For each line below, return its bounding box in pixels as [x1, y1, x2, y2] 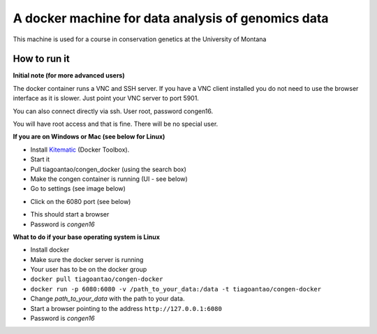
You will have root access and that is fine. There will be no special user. [13, 119, 219, 129]
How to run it [13, 53, 70, 65]
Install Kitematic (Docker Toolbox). [30, 145, 130, 154]
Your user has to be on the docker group [30, 266, 147, 274]
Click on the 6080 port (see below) [30, 197, 131, 205]
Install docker [30, 245, 70, 254]
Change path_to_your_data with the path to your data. [30, 294, 185, 303]
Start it [30, 155, 50, 164]
